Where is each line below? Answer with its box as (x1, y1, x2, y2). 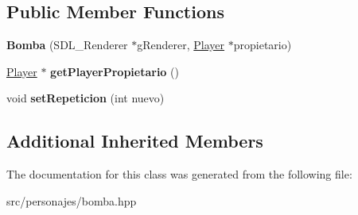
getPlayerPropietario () (50, 63, 179, 79)
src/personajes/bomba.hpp (6, 192, 137, 209)
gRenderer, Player (137, 36, 225, 53)
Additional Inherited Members (6, 129, 263, 153)
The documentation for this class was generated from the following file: (6, 166, 352, 182)
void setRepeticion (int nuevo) (6, 90, 165, 106)
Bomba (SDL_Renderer (6, 36, 128, 53)
